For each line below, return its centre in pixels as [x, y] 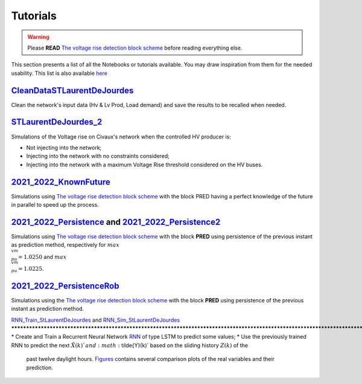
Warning [38, 37]
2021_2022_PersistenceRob [65, 286]
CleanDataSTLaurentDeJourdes [72, 90]
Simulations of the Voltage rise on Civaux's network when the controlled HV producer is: [121, 137]
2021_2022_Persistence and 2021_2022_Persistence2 [116, 222]
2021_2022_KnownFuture [61, 182]
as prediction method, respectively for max [65, 245]
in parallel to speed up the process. [55, 205]
